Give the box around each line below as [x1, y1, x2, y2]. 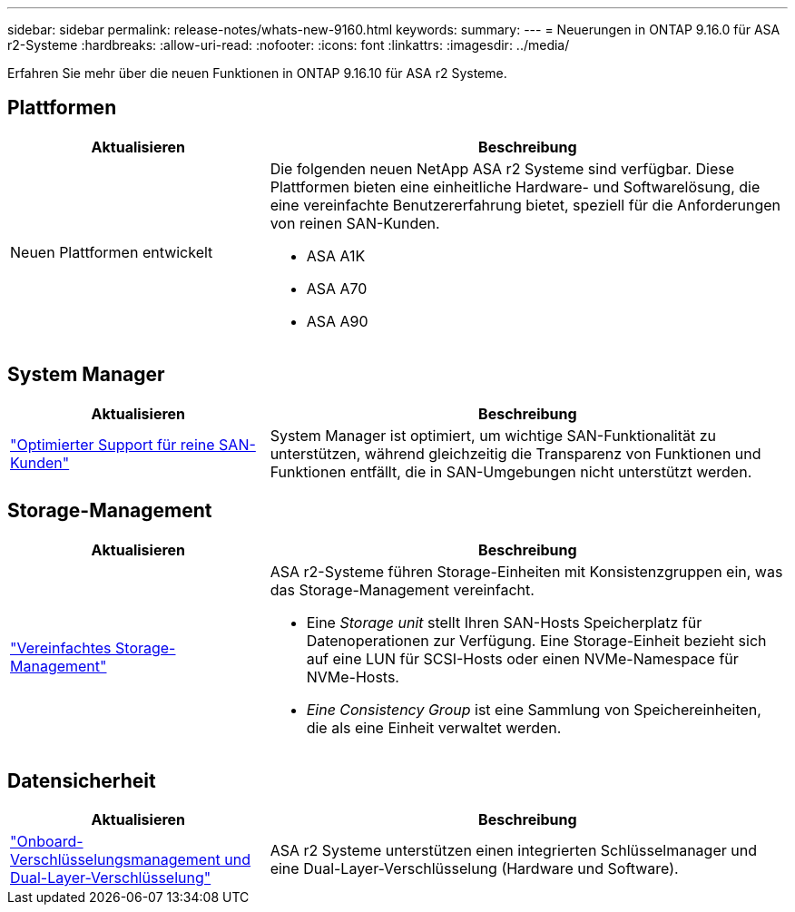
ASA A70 [306, 279, 368, 298]
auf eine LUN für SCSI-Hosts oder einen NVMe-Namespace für [306, 649, 739, 668]
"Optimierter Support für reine [10, 435, 215, 454]
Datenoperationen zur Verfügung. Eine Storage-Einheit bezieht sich [306, 631, 767, 650]
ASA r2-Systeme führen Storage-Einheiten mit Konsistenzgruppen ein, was [270, 562, 783, 581]
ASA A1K [306, 246, 366, 265]
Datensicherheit [7, 769, 156, 792]
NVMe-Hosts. [306, 667, 399, 686]
